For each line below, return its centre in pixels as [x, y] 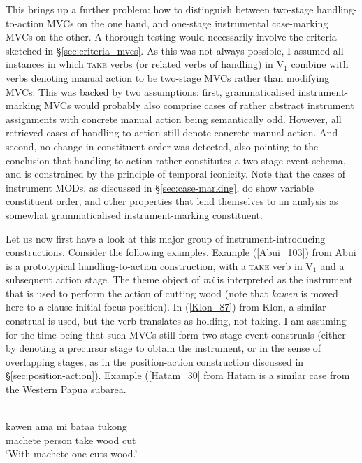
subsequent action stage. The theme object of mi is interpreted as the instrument [179, 279]
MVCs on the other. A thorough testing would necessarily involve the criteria [171, 37]
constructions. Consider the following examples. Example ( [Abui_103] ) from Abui [181, 252]
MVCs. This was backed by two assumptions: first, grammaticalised [151, 91]
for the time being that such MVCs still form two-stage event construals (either [176, 334]
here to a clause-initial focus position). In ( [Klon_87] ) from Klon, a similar [166, 307]
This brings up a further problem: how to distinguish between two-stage [160, 9]
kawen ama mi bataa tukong [66, 426]
